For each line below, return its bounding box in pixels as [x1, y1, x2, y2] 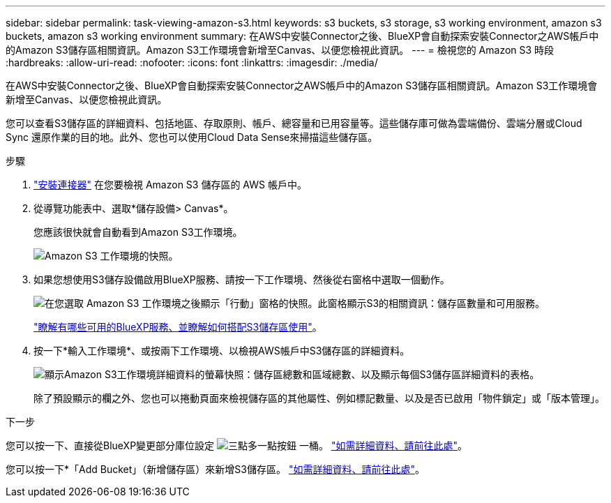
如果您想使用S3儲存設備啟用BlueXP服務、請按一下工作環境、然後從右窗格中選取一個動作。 [33, 273, 450, 285]
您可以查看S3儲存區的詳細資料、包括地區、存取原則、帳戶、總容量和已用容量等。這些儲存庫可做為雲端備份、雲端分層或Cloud [6, 117, 582, 129]
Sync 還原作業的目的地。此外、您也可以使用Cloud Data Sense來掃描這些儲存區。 [6, 131, 378, 143]
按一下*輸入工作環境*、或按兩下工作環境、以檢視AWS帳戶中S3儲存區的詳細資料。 [33, 345, 410, 356]
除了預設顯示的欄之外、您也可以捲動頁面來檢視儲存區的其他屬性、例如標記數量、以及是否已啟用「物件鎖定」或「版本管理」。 [33, 392, 605, 404]
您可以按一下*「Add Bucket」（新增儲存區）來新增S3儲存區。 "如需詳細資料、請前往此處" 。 [6, 463, 425, 475]
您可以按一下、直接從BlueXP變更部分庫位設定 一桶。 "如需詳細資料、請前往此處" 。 [6, 440, 467, 451]
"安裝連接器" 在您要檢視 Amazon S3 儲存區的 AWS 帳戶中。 [33, 179, 307, 190]
